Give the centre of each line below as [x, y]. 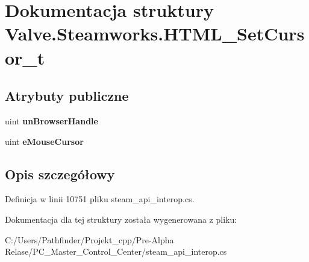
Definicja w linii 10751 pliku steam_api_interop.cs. [100, 199]
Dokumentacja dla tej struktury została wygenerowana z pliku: [121, 219]
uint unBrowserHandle [51, 120]
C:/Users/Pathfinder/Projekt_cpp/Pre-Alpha [89, 239]
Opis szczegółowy [60, 174]
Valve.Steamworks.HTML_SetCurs [155, 34]
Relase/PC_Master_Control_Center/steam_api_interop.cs [116, 251]
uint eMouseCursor [44, 141]
